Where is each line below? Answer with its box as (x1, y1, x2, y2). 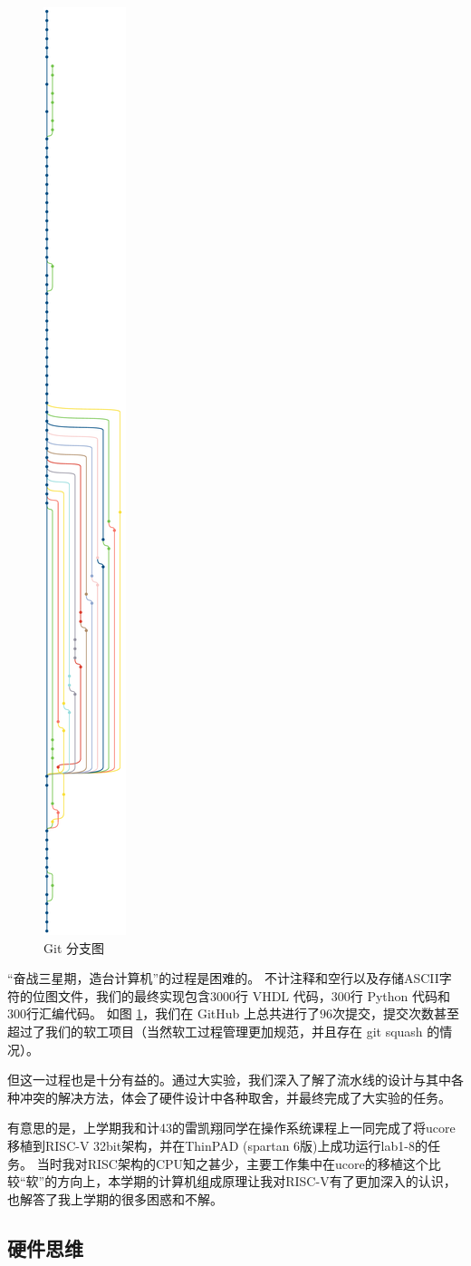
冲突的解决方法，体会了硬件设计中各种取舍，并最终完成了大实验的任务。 (19, 1087, 451, 1106)
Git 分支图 (43, 938, 104, 957)
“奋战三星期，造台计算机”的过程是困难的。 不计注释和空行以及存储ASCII (7, 969, 439, 988)
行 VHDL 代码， (235, 986, 332, 1005)
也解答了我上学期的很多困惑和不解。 (7, 1189, 223, 1208)
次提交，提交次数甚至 (332, 1004, 460, 1023)
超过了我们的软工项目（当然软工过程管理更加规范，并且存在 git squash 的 (7, 1021, 440, 1040)
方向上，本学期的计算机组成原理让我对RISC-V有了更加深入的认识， (57, 1172, 457, 1191)
